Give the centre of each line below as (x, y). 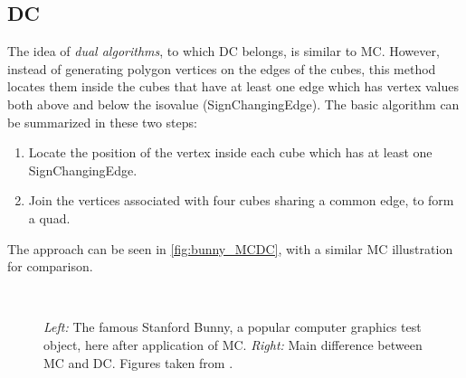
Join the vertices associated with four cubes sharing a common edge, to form (241, 200)
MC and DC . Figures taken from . (138, 362)
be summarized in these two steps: (102, 122)
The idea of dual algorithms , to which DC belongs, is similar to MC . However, (223, 51)
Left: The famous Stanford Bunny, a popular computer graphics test (233, 327)
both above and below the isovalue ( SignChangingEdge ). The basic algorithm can (233, 104)
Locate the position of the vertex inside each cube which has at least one (230, 152)
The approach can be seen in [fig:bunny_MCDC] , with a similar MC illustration (230, 248)
